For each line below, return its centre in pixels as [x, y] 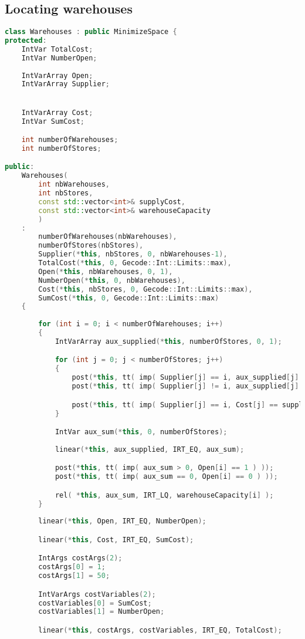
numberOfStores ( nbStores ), [91, 246]
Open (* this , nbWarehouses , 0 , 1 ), [106, 271]
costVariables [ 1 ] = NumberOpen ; [101, 612]
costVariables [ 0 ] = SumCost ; [95, 603]
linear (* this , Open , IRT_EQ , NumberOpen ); [122, 521]
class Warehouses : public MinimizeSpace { [91, 32]
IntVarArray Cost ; [57, 112]
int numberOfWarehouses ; [70, 140]
